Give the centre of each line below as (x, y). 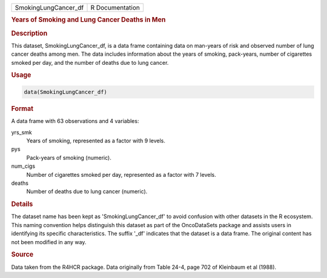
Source (22, 254)
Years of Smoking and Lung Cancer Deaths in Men (88, 20)
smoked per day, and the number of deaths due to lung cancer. (90, 62)
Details (22, 204)
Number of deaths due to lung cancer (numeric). (87, 191)
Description (29, 33)
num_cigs (23, 166)
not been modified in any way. (49, 242)
